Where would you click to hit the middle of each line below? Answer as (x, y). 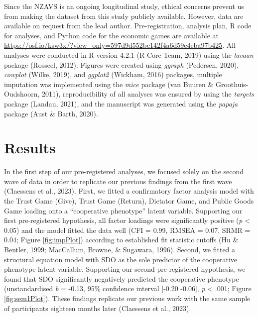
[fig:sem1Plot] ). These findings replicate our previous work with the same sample (127, 298)
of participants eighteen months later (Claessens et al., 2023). (98, 308)
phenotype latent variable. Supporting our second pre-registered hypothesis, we (125, 269)
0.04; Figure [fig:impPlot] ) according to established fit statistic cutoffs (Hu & (121, 240)
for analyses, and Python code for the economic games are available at (112, 35)
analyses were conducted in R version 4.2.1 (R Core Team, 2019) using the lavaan (129, 54)
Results (30, 148)
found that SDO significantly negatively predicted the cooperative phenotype (122, 278)
